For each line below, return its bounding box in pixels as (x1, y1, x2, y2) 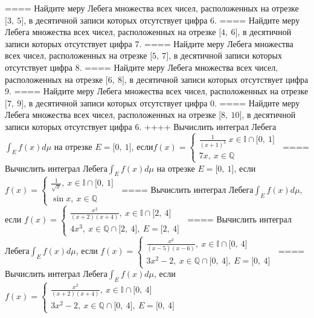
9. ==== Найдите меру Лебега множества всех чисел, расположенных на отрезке (5, 85, 309, 97)
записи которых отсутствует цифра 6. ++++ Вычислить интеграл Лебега (5, 120, 277, 132)
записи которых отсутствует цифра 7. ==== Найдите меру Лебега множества (5, 37, 293, 50)
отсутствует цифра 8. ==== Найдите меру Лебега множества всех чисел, (5, 60, 278, 73)
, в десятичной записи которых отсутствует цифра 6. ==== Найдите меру (24, 13, 300, 26)
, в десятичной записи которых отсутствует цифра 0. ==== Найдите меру (24, 96, 300, 109)
